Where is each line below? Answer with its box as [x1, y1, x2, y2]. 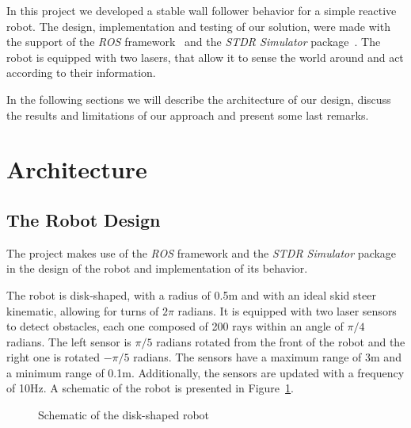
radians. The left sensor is [6, 333, 131, 350]
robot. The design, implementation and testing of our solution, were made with [6, 17, 390, 34]
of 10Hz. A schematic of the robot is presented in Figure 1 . [6, 380, 294, 396]
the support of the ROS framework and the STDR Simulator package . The [6, 33, 381, 50]
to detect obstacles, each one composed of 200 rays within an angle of [6, 318, 344, 334]
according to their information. [6, 64, 156, 81]
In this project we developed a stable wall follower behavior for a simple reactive [6, 2, 397, 18]
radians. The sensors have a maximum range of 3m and [133, 349, 401, 365]
